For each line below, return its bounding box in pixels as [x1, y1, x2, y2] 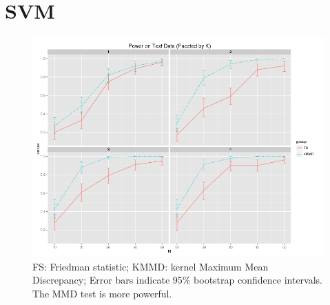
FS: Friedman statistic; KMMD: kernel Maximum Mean [32, 259, 269, 273]
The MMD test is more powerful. [32, 286, 172, 300]
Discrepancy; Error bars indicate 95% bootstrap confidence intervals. [32, 273, 322, 287]
